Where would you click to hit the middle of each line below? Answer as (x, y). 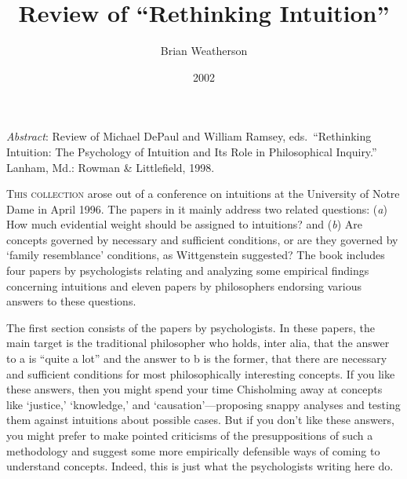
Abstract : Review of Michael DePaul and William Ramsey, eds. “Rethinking (189, 136)
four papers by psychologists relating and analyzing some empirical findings (188, 271)
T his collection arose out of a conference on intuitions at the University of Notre (203, 194)
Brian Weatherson (204, 51)
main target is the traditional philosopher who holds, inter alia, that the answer (198, 343)
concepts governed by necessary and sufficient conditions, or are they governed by (202, 239)
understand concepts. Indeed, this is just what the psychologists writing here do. (200, 466)
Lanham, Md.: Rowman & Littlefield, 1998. (111, 167)
